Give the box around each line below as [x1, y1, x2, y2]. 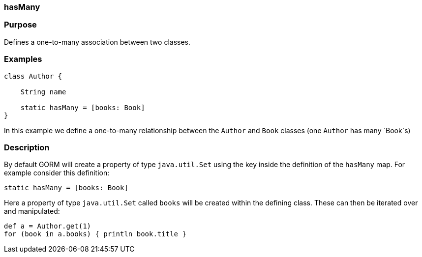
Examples [4, 54, 42, 64]
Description [4, 142, 50, 152]
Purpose [4, 20, 37, 30]
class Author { [4, 72, 62, 80]
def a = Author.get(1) [4, 222, 91, 230]
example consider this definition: [4, 169, 110, 177]
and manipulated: [4, 207, 60, 216]
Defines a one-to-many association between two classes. [4, 37, 190, 46]
